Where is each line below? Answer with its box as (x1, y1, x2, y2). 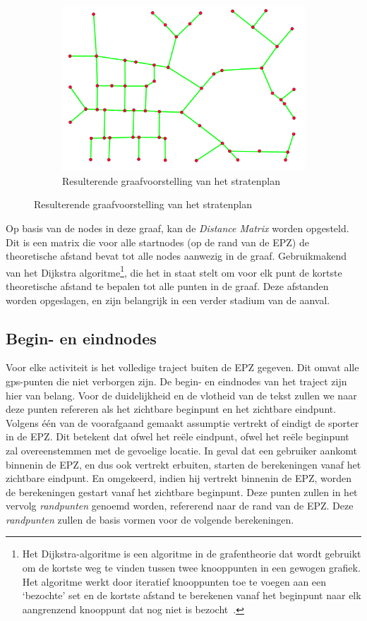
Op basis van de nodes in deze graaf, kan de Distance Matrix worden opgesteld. (6, 220, 349, 235)
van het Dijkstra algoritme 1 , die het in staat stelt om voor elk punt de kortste (6, 263, 342, 279)
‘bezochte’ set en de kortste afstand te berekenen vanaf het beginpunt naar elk (22, 588, 361, 603)
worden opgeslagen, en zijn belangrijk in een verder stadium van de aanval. (6, 292, 330, 307)
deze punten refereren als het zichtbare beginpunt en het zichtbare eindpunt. (6, 402, 337, 416)
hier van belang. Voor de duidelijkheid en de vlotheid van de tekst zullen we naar (6, 387, 357, 402)
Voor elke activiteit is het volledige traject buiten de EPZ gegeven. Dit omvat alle (6, 360, 359, 375)
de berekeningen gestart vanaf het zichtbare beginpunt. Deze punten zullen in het (6, 484, 358, 499)
